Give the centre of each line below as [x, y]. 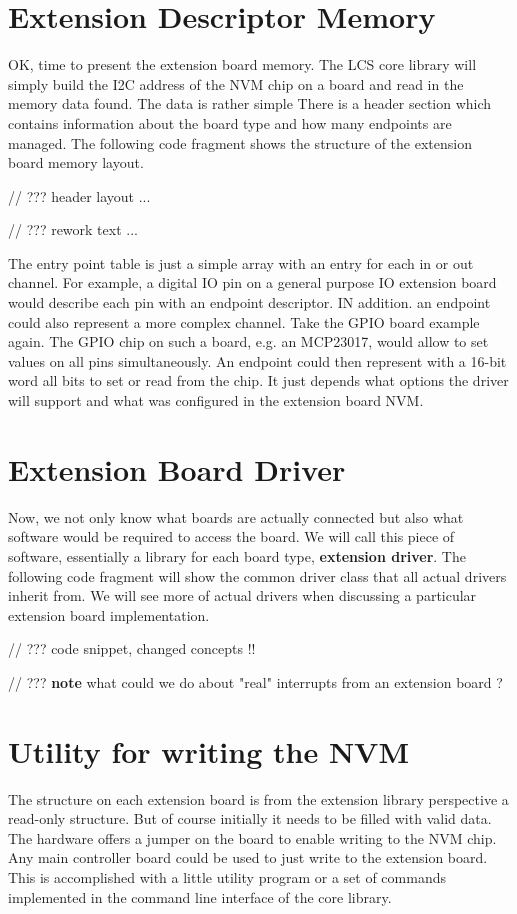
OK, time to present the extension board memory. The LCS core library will [242, 64]
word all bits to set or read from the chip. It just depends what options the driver [258, 380]
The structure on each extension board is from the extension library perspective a [258, 798]
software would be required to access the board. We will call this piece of [231, 536]
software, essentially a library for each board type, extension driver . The [237, 555]
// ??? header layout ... [79, 195]
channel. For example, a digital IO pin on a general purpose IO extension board [252, 282]
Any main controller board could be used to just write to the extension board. [248, 857]
